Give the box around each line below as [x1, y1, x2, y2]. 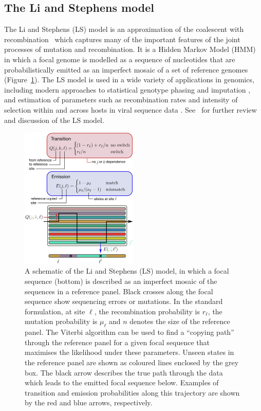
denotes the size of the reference [129, 316, 230, 327]
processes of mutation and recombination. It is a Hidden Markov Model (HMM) [4, 44, 256, 55]
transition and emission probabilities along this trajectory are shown [25, 387, 240, 398]
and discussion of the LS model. [4, 114, 104, 125]
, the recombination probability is [94, 306, 200, 316]
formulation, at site [25, 306, 85, 316]
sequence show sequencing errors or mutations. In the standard [25, 296, 223, 307]
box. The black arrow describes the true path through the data [25, 367, 223, 378]
